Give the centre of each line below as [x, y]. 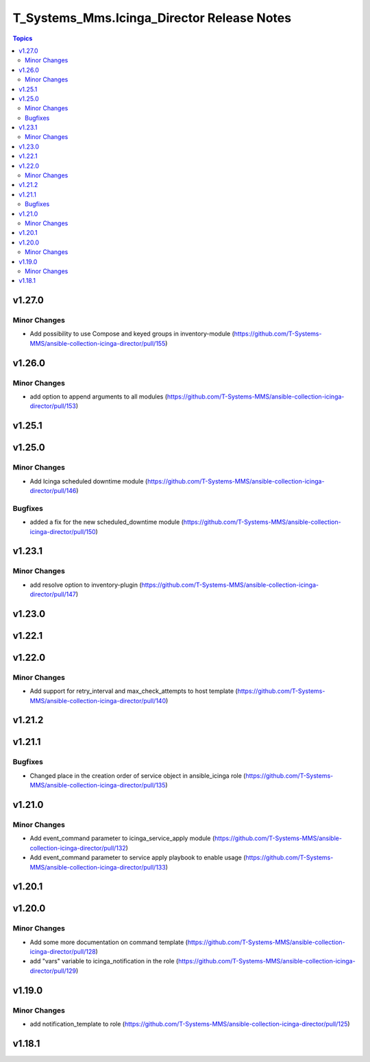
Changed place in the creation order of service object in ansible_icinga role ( [138, 775]
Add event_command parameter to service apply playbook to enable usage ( [138, 858]
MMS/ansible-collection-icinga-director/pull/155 [98, 343]
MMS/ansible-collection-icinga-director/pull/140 [98, 700]
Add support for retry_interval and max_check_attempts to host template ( [134, 691]
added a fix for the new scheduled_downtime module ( [107, 522]
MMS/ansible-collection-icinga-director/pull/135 [98, 785]
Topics [23, 38]
